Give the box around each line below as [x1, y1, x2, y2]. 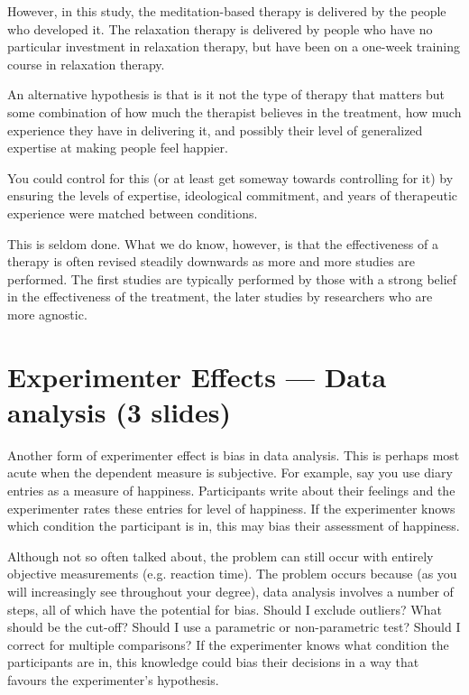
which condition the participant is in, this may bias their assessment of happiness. [7, 516, 460, 535]
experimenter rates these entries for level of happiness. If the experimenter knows [7, 498, 455, 517]
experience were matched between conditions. [7, 203, 258, 222]
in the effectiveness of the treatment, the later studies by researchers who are [7, 287, 433, 306]
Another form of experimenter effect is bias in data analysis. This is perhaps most [7, 445, 460, 464]
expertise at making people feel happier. [7, 138, 228, 157]
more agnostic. [7, 304, 87, 323]
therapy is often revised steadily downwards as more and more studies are [7, 252, 415, 271]
